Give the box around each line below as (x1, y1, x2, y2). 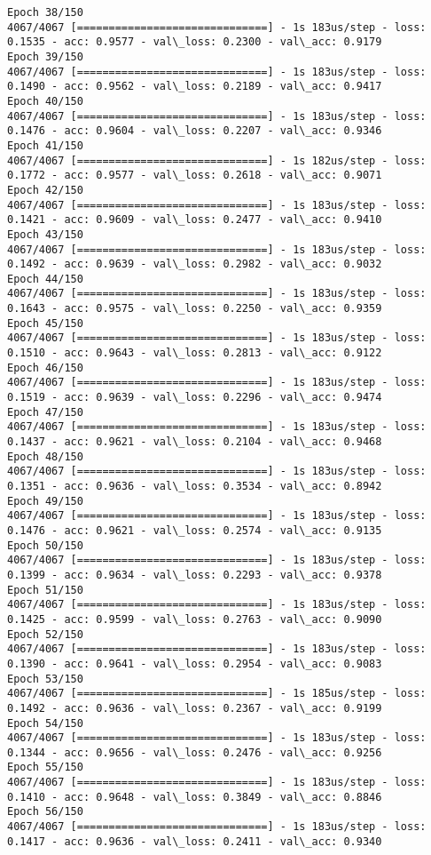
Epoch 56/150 (7, 805, 83, 819)
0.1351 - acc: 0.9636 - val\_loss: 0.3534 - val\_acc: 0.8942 (7, 480, 382, 492)
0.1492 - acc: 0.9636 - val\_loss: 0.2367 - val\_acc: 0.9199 (7, 701, 382, 715)
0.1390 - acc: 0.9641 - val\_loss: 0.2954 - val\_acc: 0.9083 (7, 657, 382, 670)
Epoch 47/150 (7, 405, 83, 419)
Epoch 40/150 (7, 94, 83, 108)
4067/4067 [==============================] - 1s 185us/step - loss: (7, 687, 427, 700)
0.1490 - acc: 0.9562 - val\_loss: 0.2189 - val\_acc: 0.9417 (7, 80, 382, 93)
